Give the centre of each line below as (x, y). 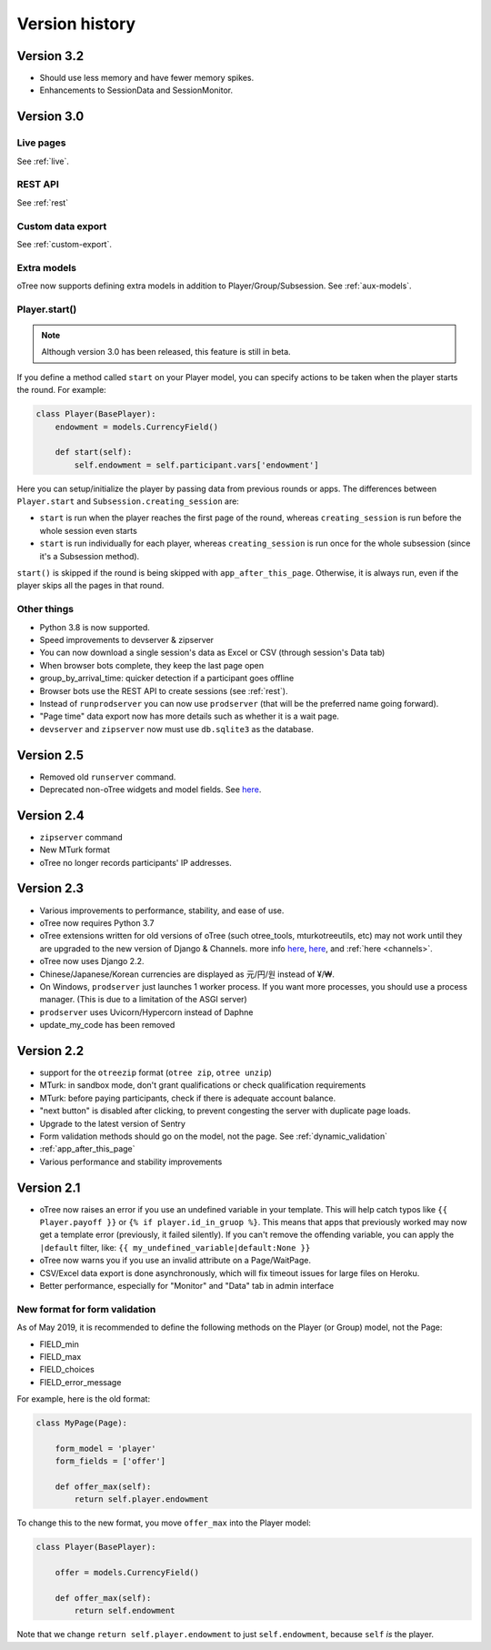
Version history (76, 24)
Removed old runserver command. (108, 777)
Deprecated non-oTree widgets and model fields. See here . (150, 789)
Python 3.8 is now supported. (95, 627)
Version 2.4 (51, 815)
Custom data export (62, 226)
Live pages (42, 143)
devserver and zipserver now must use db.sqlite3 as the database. (176, 729)
